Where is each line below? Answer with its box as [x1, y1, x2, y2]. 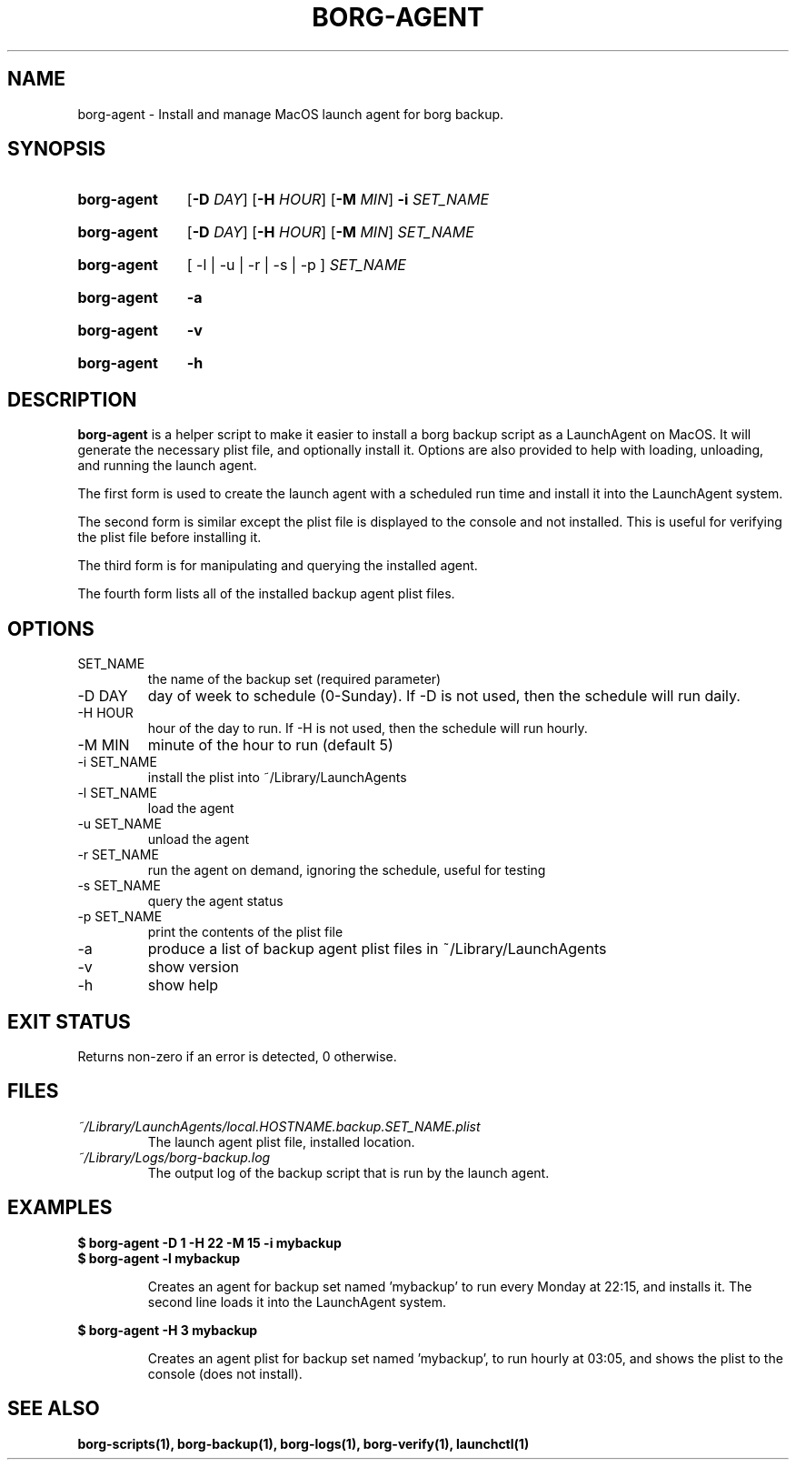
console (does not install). [147, 1365, 303, 1382]
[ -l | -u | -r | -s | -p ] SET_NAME [186, 256, 406, 275]
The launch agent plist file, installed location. [147, 1133, 415, 1150]
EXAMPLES [7, 1196, 113, 1220]
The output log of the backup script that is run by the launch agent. [147, 1164, 550, 1181]
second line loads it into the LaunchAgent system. [147, 1293, 447, 1310]
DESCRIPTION [7, 387, 137, 411]
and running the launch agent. [77, 457, 257, 474]
